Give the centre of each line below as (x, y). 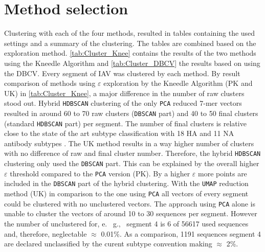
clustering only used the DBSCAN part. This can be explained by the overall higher (132, 163)
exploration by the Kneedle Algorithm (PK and (178, 83)
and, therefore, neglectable (46, 233)
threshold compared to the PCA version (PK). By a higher (100, 173)
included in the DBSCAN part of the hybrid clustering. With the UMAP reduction (126, 183)
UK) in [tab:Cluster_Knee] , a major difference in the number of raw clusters (124, 93)
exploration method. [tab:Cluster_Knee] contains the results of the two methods (130, 53)
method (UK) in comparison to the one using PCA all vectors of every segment (126, 193)
